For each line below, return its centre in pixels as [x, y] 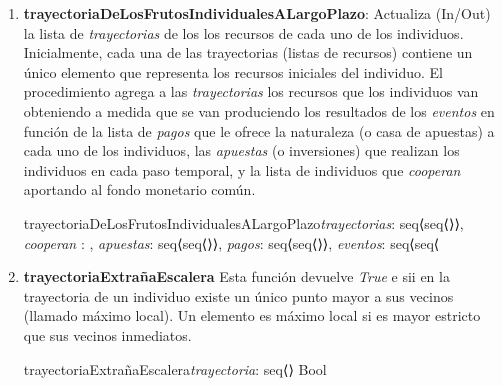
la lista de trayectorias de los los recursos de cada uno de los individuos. [243, 32]
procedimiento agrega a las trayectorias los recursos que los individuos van [251, 91]
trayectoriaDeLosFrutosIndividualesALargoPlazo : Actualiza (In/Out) [257, 13]
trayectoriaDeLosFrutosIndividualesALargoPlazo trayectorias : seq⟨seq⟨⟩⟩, [243, 222]
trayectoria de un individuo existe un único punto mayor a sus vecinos [238, 295]
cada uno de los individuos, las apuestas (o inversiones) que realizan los [241, 150]
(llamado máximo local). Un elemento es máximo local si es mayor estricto [252, 315]
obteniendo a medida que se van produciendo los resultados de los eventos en [259, 110]
